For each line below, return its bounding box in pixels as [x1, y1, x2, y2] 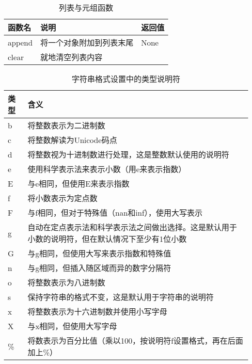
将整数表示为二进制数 [27, 120, 105, 131]
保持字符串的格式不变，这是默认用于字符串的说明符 [27, 291, 214, 302]
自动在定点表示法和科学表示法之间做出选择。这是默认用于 [27, 222, 237, 233]
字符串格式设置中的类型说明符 [71, 73, 180, 84]
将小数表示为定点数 [27, 192, 97, 204]
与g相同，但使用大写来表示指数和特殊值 [27, 248, 171, 259]
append [8, 36, 33, 48]
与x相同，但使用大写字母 [27, 320, 117, 332]
